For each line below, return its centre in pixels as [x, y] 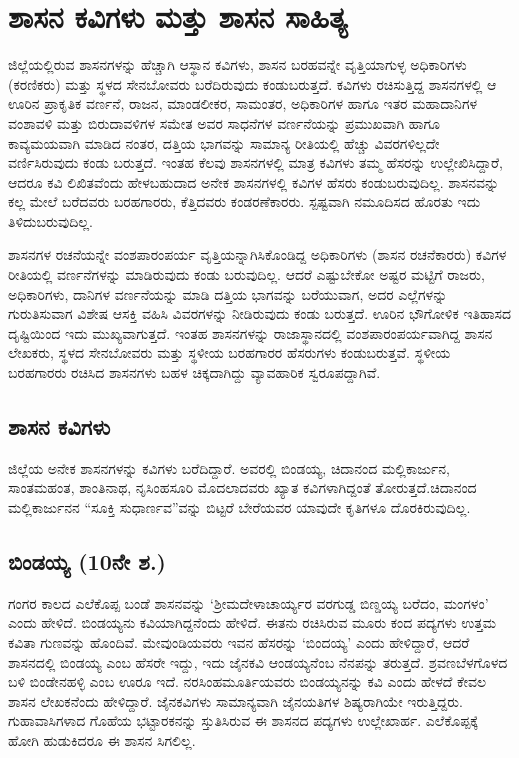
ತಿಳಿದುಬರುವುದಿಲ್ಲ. [50, 220]
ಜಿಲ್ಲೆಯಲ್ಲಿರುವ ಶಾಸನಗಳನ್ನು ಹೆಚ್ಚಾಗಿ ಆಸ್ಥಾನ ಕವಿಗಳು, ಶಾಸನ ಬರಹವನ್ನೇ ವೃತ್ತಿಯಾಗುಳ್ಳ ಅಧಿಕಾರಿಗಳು [237, 64]
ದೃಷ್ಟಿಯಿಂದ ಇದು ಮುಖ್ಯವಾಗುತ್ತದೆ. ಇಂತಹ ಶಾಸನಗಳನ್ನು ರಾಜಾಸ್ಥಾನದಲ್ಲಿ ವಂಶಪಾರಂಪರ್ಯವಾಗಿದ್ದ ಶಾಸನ [250, 332]
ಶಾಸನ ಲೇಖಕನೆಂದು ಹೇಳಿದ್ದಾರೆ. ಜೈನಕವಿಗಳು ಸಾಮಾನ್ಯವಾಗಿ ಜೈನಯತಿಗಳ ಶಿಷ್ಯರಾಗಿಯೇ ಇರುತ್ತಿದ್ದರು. [235, 700]
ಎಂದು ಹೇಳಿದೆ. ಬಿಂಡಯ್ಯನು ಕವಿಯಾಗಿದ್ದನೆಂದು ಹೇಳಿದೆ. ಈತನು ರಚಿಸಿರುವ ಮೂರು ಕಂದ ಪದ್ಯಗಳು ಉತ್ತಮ [252, 622]
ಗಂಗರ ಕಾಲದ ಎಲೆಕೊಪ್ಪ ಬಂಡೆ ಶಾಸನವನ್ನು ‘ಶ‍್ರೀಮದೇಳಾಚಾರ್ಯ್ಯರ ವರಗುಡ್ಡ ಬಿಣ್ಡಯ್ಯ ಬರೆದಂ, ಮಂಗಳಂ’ [248, 602]
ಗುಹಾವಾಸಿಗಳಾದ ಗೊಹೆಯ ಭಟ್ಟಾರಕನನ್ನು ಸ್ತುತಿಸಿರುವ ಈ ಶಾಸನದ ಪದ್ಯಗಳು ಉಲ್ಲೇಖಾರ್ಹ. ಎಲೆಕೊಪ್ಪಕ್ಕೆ [243, 720]
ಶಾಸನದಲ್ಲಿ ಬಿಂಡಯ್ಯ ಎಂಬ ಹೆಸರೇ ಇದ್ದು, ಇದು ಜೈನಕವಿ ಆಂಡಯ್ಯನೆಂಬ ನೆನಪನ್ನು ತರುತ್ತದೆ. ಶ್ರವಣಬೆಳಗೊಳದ [258, 661]
